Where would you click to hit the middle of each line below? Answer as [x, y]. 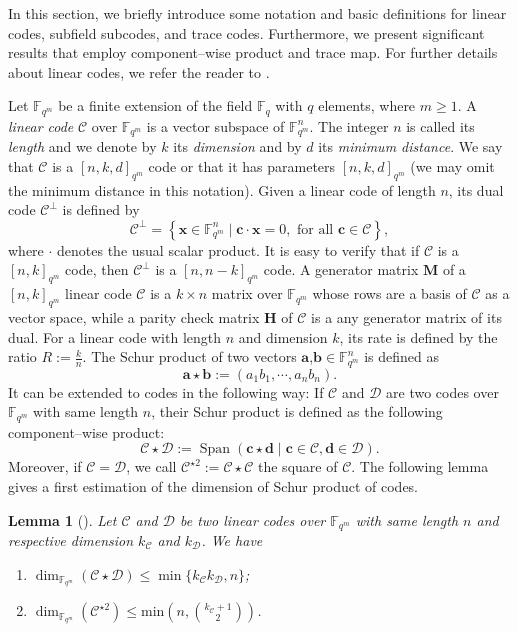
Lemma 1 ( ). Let [62, 519]
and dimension [283, 336]
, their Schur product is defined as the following [297, 411]
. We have [232, 539]
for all [315, 229]
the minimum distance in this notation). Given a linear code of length [222, 189]
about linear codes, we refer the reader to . [139, 71]
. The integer [349, 125]
